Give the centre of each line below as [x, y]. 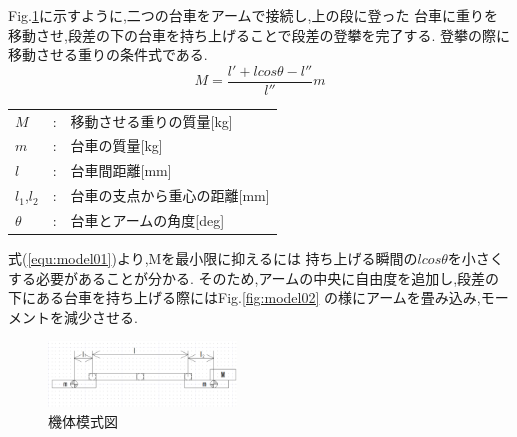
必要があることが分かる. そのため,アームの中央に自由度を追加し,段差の [267, 277]
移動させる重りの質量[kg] [151, 120]
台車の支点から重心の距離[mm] [170, 195]
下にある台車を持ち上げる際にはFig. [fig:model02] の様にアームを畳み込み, [244, 297]
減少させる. [100, 316]
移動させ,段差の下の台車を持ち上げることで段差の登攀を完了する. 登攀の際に [259, 34]
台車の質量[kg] [116, 145]
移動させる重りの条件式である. [108, 54]
